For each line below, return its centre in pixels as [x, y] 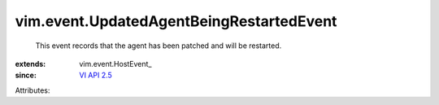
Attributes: [33, 90]
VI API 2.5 [96, 75]
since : [26, 75]
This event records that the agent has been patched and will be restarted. [159, 46]
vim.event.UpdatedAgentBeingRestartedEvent [176, 21]
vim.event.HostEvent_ [115, 63]
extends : [30, 63]
